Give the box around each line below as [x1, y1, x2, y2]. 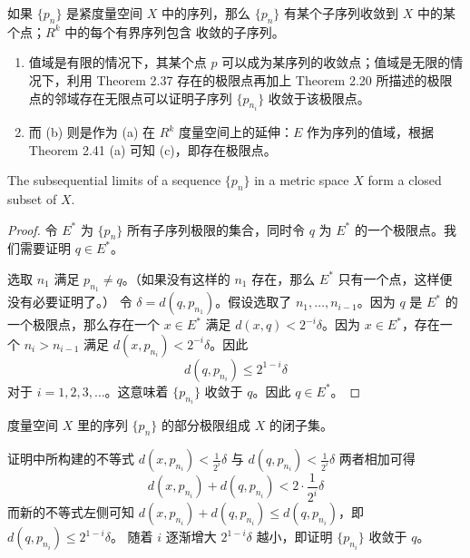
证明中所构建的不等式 [7, 449, 134, 468]
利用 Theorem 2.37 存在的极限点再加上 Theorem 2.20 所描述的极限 [66, 70, 453, 89]
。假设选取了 [215, 292, 292, 311]
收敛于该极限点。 [268, 88, 370, 107]
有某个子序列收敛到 [284, 4, 399, 22]
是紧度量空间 [66, 4, 143, 22]
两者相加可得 [338, 449, 416, 468]
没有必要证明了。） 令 [7, 292, 132, 311]
